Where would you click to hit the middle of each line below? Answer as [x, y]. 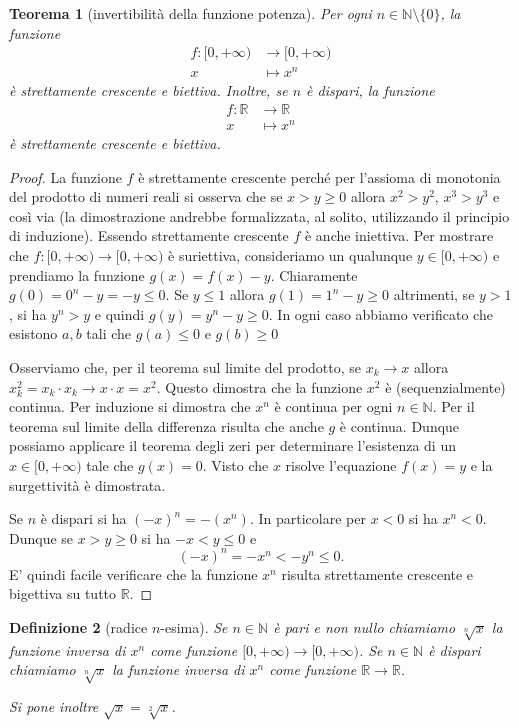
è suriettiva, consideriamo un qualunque [290, 255]
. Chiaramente [314, 274]
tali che [109, 333]
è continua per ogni [333, 406]
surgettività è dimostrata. [87, 484]
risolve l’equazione [341, 464]
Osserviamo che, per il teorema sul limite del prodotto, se [185, 367]
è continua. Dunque [399, 425]
